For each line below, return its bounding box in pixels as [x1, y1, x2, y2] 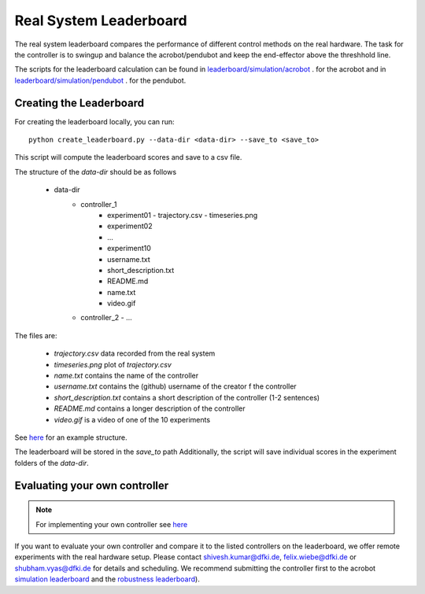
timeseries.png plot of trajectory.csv [54, 360, 172, 369]
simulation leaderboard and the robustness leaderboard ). [14, 574, 200, 584]
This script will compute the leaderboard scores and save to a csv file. [14, 153, 242, 162]
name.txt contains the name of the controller [54, 371, 199, 381]
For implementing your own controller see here [35, 519, 188, 529]
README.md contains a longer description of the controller [54, 404, 246, 413]
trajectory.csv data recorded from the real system [54, 349, 216, 358]
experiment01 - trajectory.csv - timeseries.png [107, 210, 258, 220]
